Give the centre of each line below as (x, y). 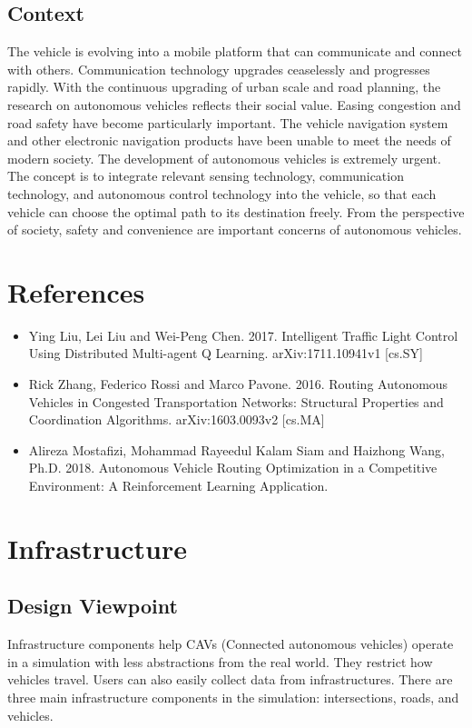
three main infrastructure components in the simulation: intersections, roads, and (233, 697)
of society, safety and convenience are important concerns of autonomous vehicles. (235, 229)
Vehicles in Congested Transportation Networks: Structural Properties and (236, 401)
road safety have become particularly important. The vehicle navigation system (228, 122)
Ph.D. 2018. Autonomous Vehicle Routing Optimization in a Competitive (233, 468)
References (76, 291)
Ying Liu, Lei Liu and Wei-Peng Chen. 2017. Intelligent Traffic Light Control (243, 335)
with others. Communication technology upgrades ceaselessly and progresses (219, 69)
